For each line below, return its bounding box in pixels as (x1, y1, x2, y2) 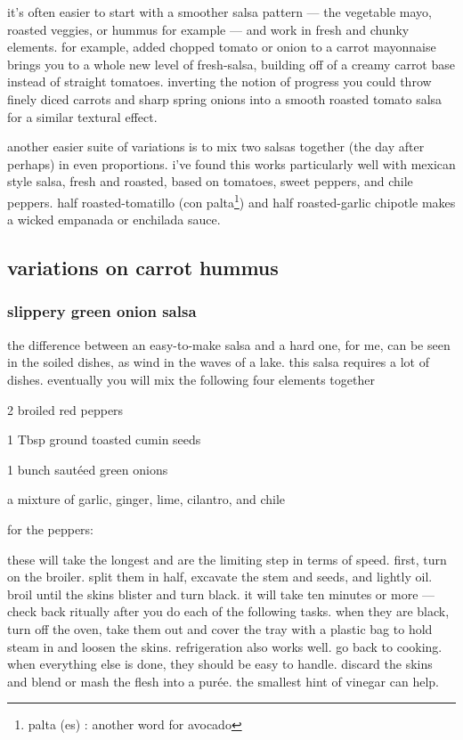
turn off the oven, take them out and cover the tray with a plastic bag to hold (7, 619, 433, 638)
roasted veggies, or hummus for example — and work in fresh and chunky (7, 20, 410, 38)
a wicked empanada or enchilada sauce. (7, 210, 221, 229)
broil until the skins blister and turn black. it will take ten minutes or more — (7, 584, 435, 603)
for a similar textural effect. (7, 107, 158, 126)
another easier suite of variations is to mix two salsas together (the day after (7, 137, 425, 156)
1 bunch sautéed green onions (7, 459, 168, 478)
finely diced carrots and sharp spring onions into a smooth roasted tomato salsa (7, 89, 443, 108)
